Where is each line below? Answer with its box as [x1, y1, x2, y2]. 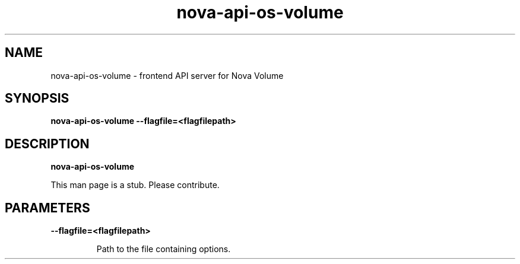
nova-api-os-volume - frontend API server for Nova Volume [50, 70, 284, 81]
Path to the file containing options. [96, 244, 231, 255]
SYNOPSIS [5, 91, 69, 106]
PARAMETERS [5, 200, 90, 215]
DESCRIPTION [5, 136, 90, 151]
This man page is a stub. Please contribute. [50, 180, 220, 190]
